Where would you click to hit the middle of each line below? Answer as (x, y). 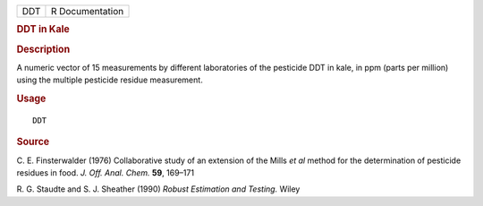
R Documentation (87, 11)
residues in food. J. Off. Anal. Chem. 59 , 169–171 (106, 173)
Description (43, 49)
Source (33, 142)
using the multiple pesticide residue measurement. (110, 80)
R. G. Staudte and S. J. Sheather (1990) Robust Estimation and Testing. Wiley (158, 189)
